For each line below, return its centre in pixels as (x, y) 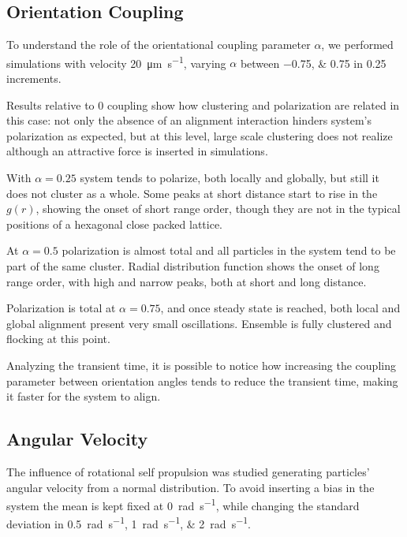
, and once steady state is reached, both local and (280, 308)
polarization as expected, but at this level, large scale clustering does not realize (200, 135)
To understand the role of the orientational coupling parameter (159, 45)
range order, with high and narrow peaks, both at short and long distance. (187, 281)
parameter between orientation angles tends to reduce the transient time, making (202, 380)
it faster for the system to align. (84, 396)
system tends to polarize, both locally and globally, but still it (230, 178)
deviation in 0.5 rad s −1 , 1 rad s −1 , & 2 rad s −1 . (129, 523)
